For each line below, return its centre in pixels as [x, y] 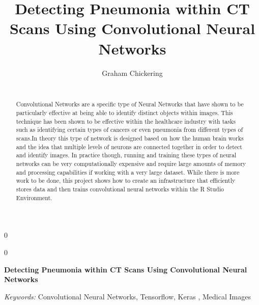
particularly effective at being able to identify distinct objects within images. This [124, 113]
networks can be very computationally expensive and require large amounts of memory [131, 164]
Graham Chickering [132, 73]
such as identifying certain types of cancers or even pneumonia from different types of [129, 130]
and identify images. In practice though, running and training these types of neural [126, 155]
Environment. [34, 197]
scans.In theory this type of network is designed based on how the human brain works [130, 138]
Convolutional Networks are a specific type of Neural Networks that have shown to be [130, 104]
